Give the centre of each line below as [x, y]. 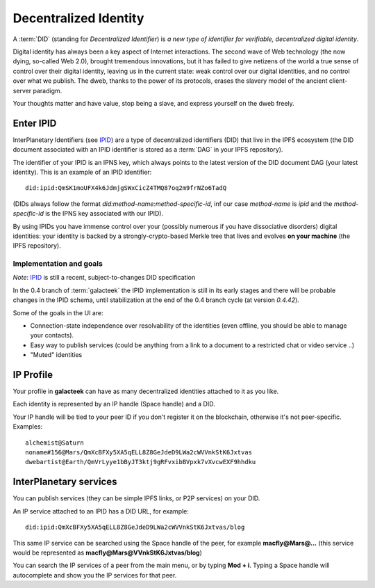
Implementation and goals [58, 264]
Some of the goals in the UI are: [58, 312]
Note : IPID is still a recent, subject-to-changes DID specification [104, 278]
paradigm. [48, 90]
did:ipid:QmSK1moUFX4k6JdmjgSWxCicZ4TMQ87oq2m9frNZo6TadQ [126, 188]
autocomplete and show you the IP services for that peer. [95, 575]
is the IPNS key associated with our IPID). [104, 214]
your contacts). [52, 335]
